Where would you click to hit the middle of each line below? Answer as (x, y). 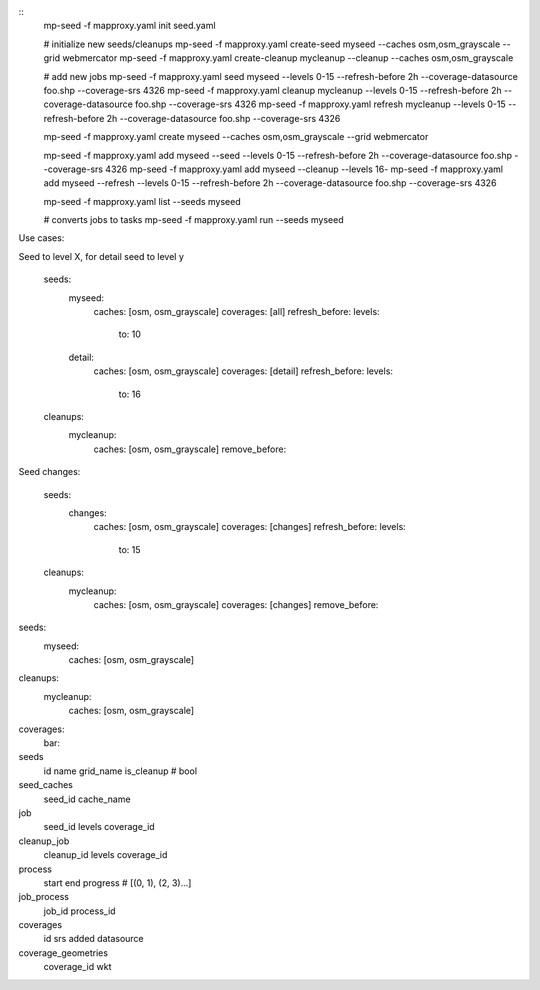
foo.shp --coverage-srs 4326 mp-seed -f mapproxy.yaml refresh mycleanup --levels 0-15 (320, 104)
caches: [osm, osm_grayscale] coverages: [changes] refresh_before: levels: (250, 527)
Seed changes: (49, 472)
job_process (44, 897)
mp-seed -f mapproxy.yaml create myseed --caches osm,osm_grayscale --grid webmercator (236, 137)
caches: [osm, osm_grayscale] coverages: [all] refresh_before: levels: (236, 312)
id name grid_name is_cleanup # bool (120, 771)
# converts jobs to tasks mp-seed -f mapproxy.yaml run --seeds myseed (193, 220)
